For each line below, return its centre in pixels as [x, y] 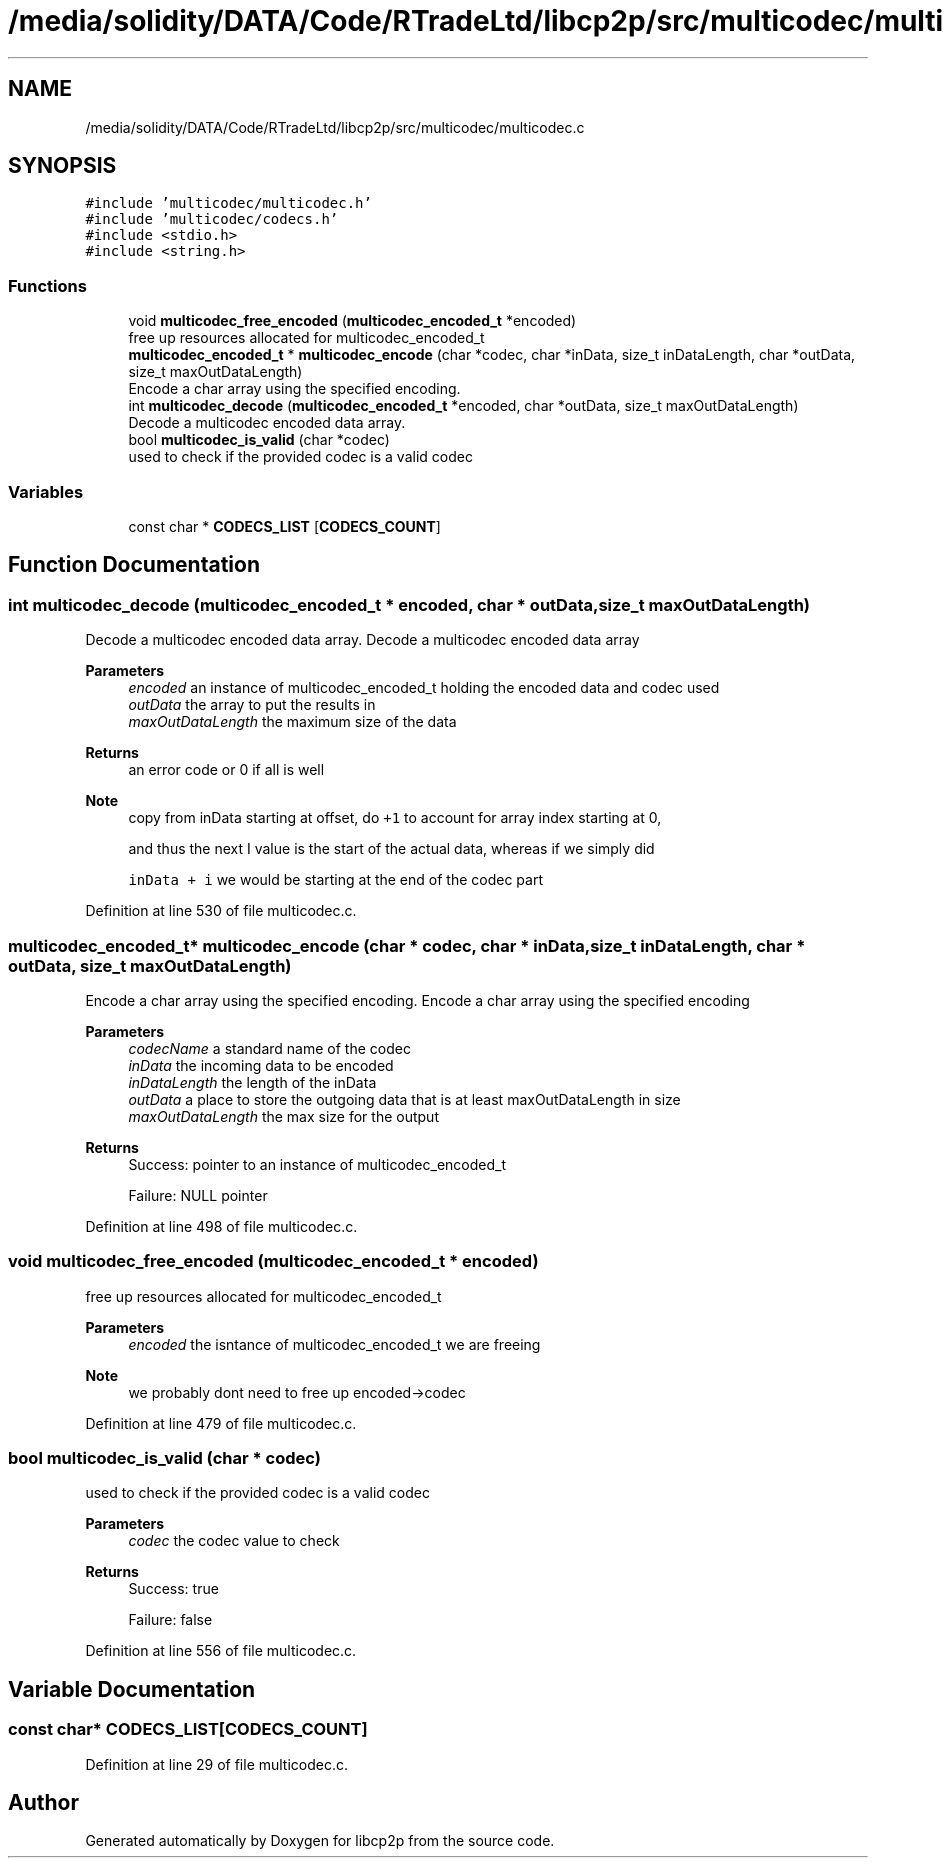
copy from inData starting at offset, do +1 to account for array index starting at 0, [395, 818]
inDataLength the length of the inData [252, 1082]
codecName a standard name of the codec [269, 1048]
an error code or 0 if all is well [226, 770]
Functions [47, 285]
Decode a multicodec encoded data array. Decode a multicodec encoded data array [362, 640]
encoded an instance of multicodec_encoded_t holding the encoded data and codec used [424, 688]
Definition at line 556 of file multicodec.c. [221, 1651]
